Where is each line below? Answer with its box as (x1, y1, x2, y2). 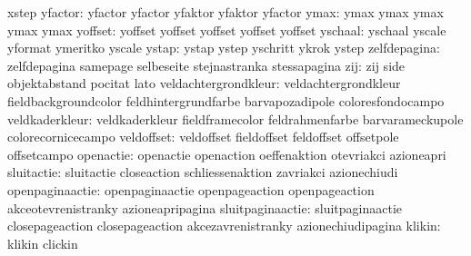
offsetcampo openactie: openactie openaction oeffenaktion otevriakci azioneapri (7, 144, 446, 163)
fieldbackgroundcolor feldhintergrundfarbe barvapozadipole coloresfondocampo (7, 91, 445, 110)
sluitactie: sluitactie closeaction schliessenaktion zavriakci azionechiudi (7, 162, 398, 182)
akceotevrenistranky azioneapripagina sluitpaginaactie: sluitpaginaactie (7, 198, 403, 217)
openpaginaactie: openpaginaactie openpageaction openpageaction (7, 180, 375, 199)
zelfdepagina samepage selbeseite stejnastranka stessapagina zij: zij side (7, 55, 406, 74)
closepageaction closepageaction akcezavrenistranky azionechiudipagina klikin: (7, 216, 441, 235)
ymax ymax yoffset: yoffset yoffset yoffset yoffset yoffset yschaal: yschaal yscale (7, 20, 446, 39)
